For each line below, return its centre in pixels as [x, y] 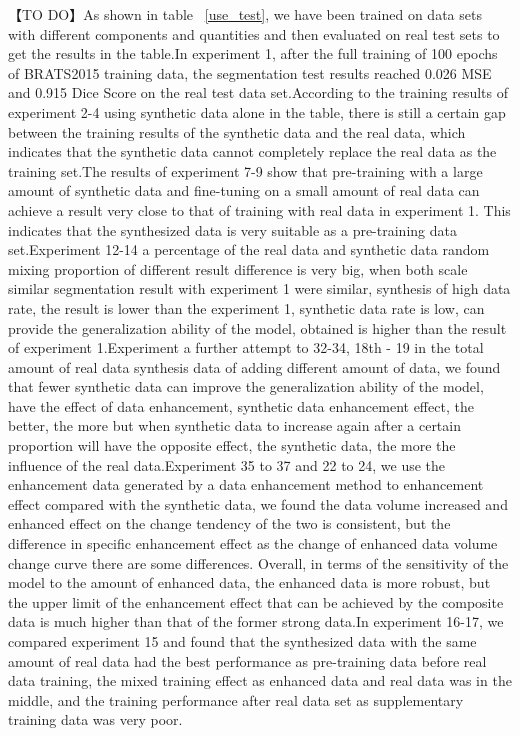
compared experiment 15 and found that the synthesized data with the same [242, 641]
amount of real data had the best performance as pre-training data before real [247, 660]
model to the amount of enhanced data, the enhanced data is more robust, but [249, 582]
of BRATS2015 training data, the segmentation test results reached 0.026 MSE [250, 72]
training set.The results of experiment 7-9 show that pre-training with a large [245, 170]
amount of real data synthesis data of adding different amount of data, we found [254, 366]
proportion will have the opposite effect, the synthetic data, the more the [232, 445]
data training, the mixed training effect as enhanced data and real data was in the [260, 680]
